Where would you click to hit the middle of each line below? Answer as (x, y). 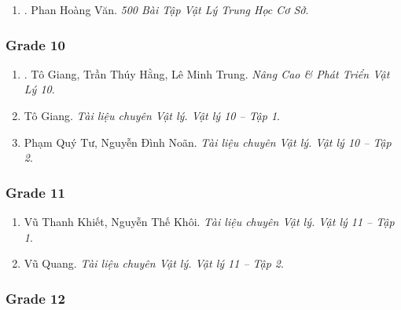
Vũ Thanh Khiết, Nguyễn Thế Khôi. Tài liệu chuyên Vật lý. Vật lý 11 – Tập (209, 221)
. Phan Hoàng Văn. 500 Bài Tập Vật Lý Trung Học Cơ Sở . (166, 9)
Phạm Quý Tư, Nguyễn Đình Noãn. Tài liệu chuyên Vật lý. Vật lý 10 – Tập (208, 142)
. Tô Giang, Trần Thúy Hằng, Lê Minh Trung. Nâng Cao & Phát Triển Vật (207, 73)
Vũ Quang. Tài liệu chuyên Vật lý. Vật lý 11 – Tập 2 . (154, 263)
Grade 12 (35, 298)
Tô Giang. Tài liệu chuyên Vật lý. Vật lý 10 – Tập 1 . (152, 115)
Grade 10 (35, 44)
